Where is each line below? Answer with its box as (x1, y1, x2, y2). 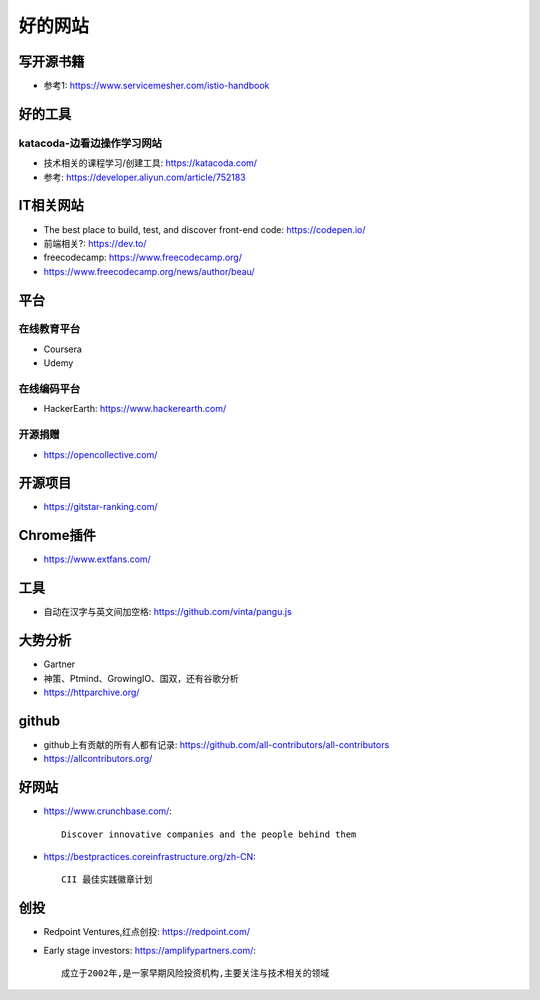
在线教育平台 (18, 322, 81, 336)
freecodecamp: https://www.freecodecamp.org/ (43, 251, 242, 264)
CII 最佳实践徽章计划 (61, 874, 153, 885)
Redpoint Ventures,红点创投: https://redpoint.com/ (43, 926, 250, 938)
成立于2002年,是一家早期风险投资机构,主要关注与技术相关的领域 (61, 967, 330, 979)
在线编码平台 (18, 382, 81, 395)
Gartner (43, 658, 76, 670)
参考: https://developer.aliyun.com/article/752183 (43, 171, 247, 183)
